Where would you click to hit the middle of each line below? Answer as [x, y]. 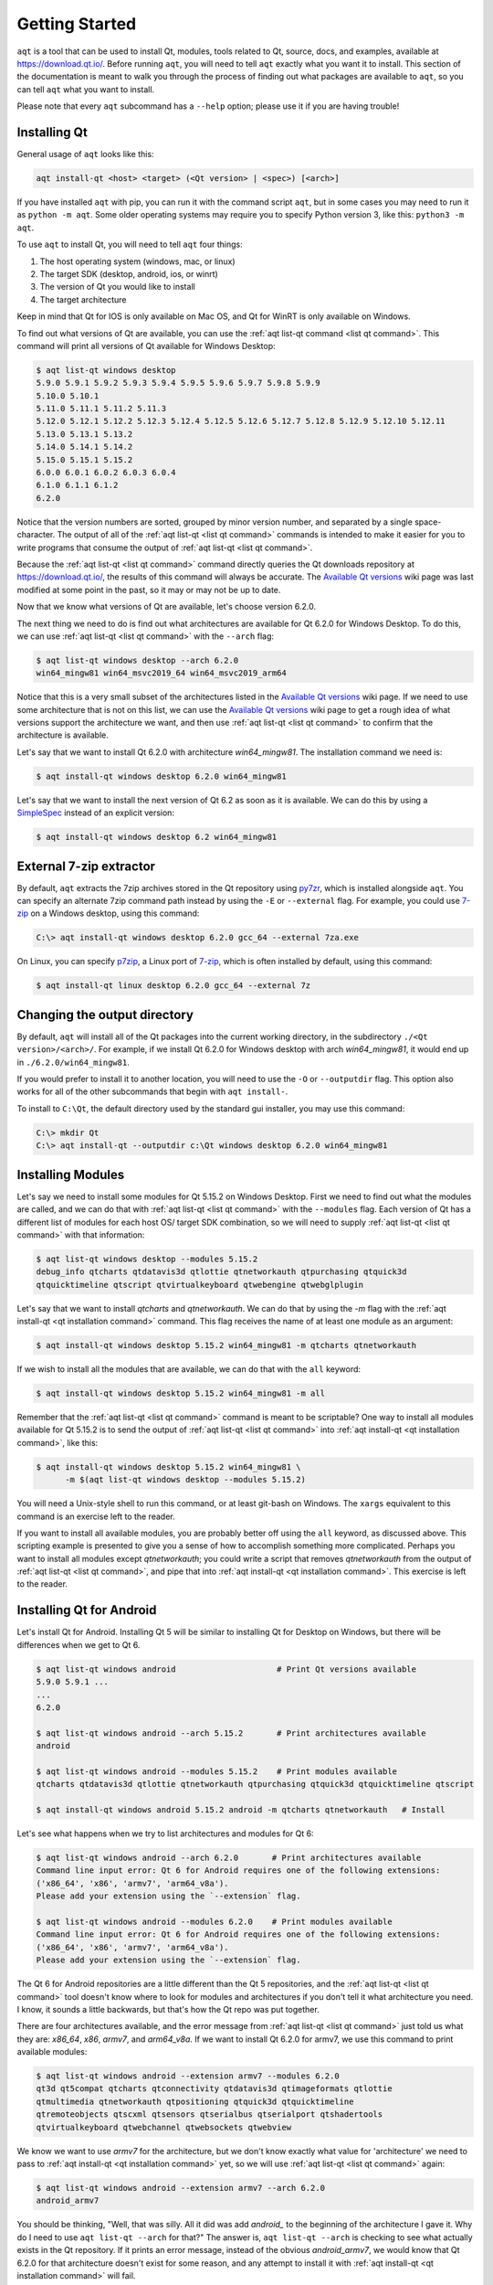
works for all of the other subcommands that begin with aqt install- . [152, 1091]
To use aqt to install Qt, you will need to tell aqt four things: [130, 244]
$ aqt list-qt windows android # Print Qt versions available [226, 1669]
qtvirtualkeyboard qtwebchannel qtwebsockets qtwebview [164, 2127]
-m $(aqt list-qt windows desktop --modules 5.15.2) [185, 1480]
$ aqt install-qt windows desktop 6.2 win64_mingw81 [157, 837]
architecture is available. [63, 735]
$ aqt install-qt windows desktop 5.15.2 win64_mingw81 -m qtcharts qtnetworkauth [226, 1345]
